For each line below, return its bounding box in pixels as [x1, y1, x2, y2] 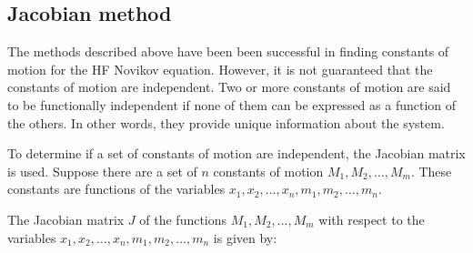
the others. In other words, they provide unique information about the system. [7, 113, 445, 132]
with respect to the [318, 209, 425, 228]
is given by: [213, 228, 277, 247]
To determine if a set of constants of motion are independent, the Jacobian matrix [7, 144, 466, 163]
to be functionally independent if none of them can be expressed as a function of [7, 95, 457, 114]
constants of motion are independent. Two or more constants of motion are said [7, 77, 451, 96]
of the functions [139, 209, 227, 228]
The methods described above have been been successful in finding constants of [7, 42, 449, 61]
